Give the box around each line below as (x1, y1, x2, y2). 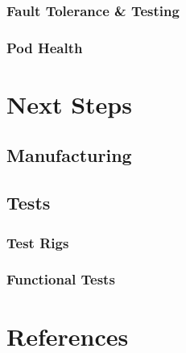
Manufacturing (6, 143, 132, 168)
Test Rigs (6, 232, 69, 252)
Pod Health (6, 37, 83, 57)
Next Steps (6, 87, 132, 120)
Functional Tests (6, 269, 115, 289)
